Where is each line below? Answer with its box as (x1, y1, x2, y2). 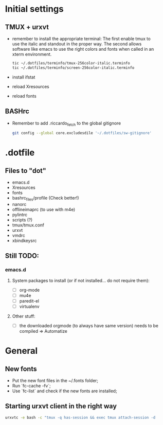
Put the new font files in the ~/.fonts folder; (12, 378, 98, 384)
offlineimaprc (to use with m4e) (12, 206, 75, 213)
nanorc (12, 202, 27, 207)
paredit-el (19, 298, 39, 304)
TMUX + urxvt (5, 23, 49, 31)
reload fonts (12, 93, 36, 99)
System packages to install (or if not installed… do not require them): (12, 277, 150, 283)
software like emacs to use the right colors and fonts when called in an (12, 46, 154, 52)
